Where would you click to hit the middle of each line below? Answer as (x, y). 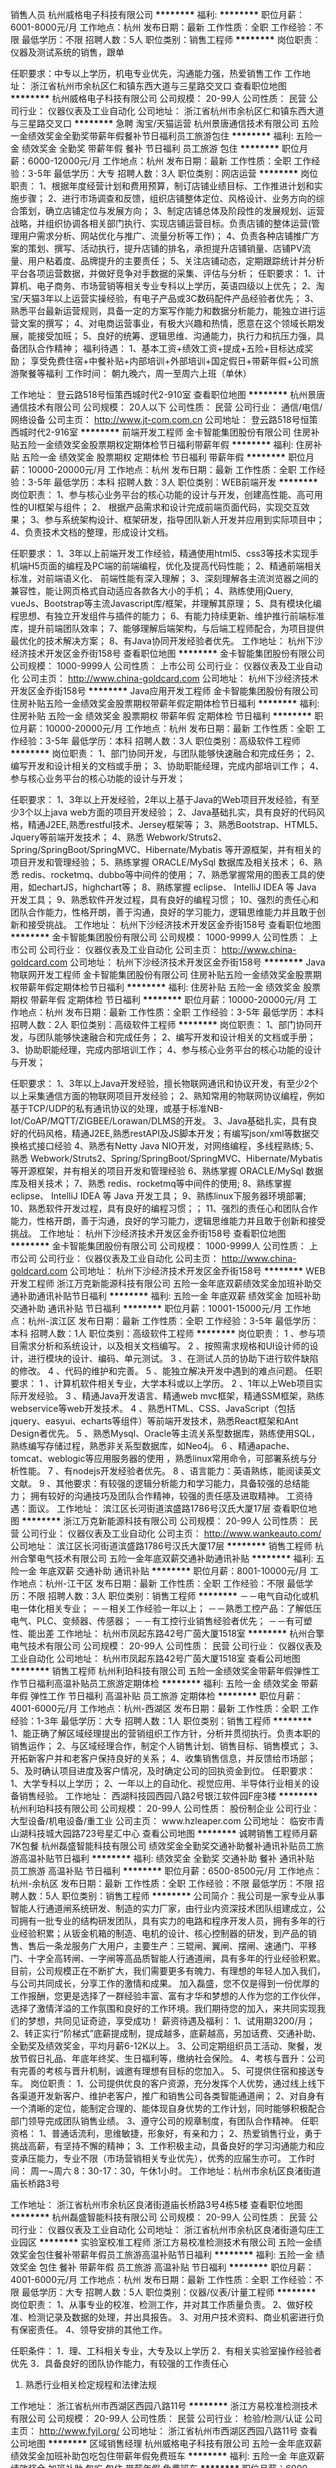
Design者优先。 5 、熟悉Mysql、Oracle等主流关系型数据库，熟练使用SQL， (165, 1433)
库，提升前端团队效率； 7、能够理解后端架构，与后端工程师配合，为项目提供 (167, 628)
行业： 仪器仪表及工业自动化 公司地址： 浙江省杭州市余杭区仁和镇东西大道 (171, 111)
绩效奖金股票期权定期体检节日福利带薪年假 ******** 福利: (173, 444)
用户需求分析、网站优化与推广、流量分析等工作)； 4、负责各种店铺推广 (165, 236)
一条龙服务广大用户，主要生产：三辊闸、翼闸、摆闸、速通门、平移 (180, 1946)
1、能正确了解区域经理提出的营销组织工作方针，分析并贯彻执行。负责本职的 (165, 1733)
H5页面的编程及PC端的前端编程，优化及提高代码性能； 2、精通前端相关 (175, 566)
